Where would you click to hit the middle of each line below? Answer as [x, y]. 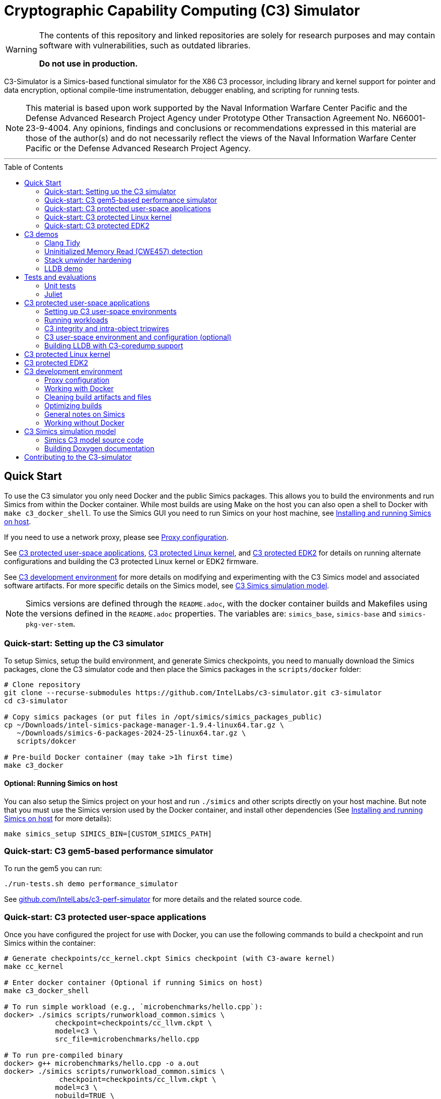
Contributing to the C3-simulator [78, 457]
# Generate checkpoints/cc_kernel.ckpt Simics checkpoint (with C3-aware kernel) [170, 959]
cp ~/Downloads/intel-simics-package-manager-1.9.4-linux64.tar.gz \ [144, 725]
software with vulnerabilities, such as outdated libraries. [145, 45]
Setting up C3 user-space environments [111, 311]
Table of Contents [34, 167]
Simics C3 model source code [94, 440]
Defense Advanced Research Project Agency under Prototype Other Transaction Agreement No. [208, 118]
